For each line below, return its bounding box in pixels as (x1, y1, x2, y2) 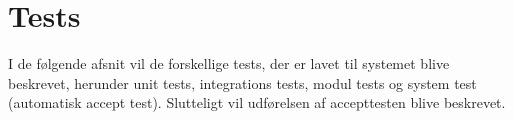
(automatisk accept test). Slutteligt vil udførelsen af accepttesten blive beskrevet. (8, 92, 506, 113)
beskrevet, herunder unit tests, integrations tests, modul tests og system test (8, 72, 477, 93)
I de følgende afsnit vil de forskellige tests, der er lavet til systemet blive (8, 53, 450, 74)
